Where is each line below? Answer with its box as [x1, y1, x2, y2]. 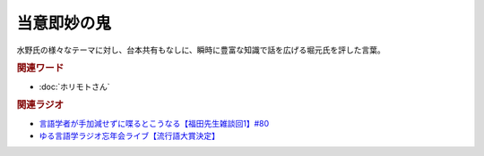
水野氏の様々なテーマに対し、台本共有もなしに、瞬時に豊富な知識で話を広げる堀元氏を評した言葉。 [16, 45, 385, 55]
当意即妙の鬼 [16, 13, 112, 33]
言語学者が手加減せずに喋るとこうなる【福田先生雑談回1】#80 [39, 118, 270, 128]
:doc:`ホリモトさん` [39, 81, 111, 92]
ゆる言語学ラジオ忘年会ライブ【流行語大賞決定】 [39, 130, 220, 142]
